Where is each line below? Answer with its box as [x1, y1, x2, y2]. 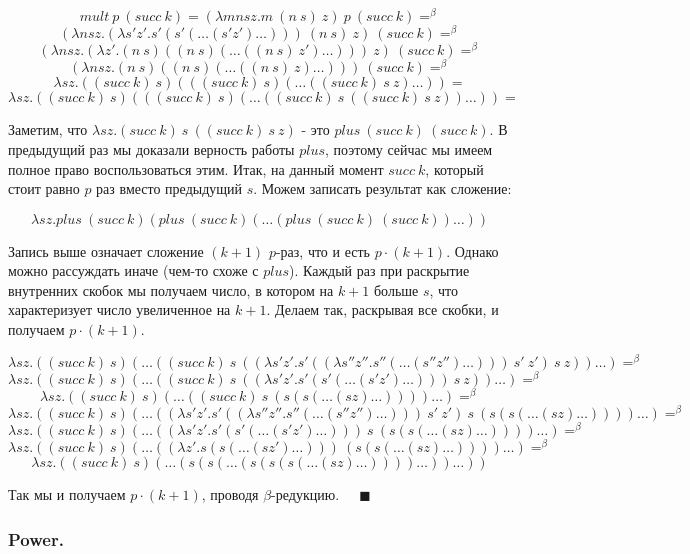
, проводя [201, 484, 259, 505]
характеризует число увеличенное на [8, 299, 231, 320]
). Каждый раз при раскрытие [289, 260, 470, 281]
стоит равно [8, 178, 80, 199]
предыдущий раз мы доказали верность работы [8, 138, 295, 159]
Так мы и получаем [8, 484, 126, 505]
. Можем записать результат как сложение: [253, 178, 512, 199]
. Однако [446, 240, 499, 261]
